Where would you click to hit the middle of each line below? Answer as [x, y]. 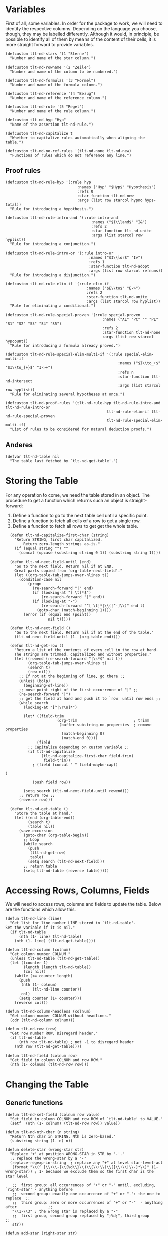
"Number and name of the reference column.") [58, 98]
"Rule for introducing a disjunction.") [53, 275]
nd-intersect [19, 381]
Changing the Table [47, 1084]
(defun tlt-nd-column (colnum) [38, 950]
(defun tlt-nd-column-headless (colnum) [48, 1012]
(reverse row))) [35, 800]
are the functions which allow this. [41, 910]
